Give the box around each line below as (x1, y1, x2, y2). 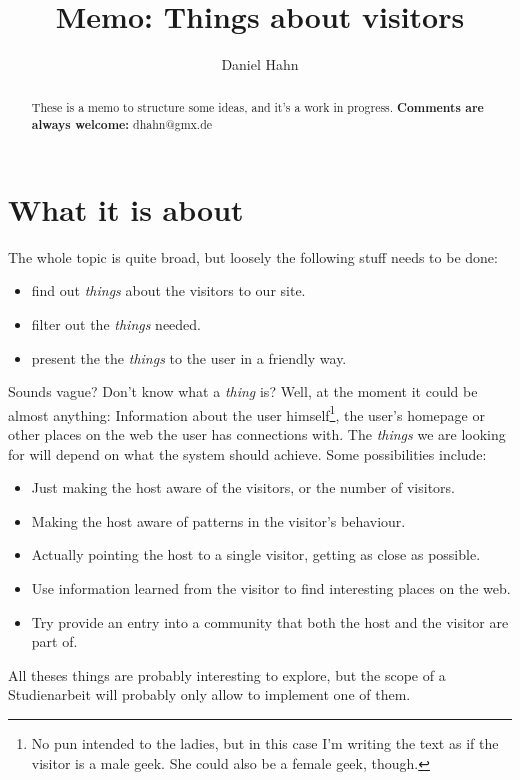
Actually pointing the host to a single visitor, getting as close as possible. (31, 544, 481, 565)
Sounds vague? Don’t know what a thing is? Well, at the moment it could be (8, 381, 478, 402)
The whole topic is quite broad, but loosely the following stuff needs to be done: (8, 246, 498, 267)
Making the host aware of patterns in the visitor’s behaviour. (31, 510, 406, 531)
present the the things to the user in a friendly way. (31, 347, 347, 368)
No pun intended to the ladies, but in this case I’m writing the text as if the (31, 732, 499, 753)
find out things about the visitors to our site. (31, 280, 306, 301)
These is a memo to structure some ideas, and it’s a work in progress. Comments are (31, 98, 484, 116)
